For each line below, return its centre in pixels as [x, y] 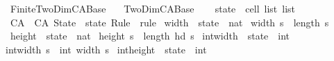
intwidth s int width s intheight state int [106, 49]
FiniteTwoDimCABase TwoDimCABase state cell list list [153, 8]
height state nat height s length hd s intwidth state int [150, 36]
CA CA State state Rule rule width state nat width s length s [169, 22]
